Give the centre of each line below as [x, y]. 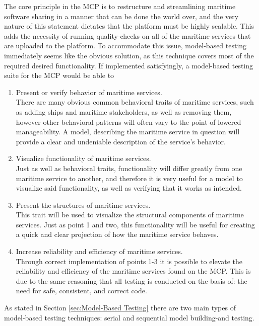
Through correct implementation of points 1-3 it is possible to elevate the [129, 261]
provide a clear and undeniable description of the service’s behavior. [121, 141]
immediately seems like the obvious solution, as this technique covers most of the [129, 55]
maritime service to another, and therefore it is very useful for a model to [129, 178]
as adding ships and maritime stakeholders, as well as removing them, [124, 111]
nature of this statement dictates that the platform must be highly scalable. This [129, 26]
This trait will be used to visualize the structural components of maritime [130, 215]
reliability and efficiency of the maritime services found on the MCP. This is [133, 271]
